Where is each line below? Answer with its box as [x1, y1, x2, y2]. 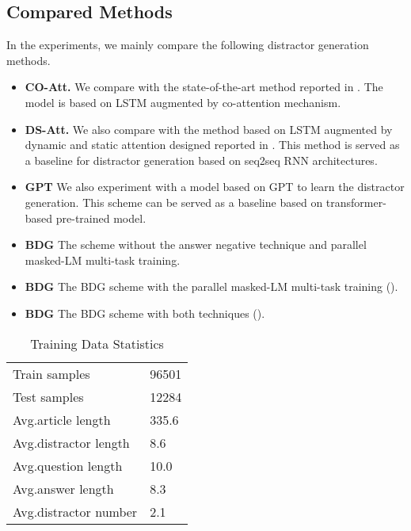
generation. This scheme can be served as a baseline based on [25, 193, 323, 210]
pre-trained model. [55, 209, 147, 226]
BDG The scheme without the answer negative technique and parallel [25, 236, 367, 253]
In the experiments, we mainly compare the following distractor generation [6, 36, 369, 53]
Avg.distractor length [13, 433, 130, 452]
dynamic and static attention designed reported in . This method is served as [25, 136, 400, 153]
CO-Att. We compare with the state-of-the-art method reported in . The [25, 78, 383, 95]
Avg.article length [13, 410, 111, 429]
